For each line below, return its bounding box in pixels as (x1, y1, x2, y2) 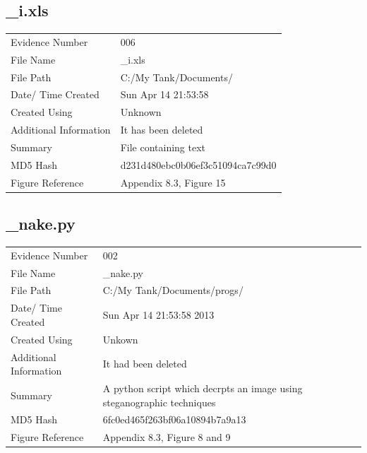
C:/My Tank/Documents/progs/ (102, 283, 243, 298)
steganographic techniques (102, 394, 216, 409)
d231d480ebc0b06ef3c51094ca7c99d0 (120, 157, 277, 172)
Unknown (120, 105, 162, 119)
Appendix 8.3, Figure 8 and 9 (102, 430, 231, 445)
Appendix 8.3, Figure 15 (120, 175, 226, 189)
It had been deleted (102, 356, 187, 371)
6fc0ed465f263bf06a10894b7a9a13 (102, 412, 246, 427)
